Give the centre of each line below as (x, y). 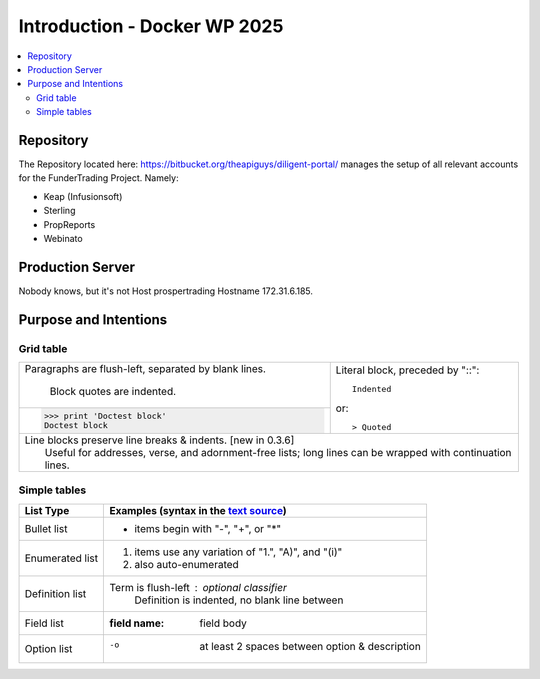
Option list (48, 648)
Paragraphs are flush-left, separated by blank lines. (145, 369)
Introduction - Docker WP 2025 (151, 26)
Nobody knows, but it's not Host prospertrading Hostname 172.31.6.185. (166, 291)
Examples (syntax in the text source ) (198, 510)
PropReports (69, 224)
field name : (137, 623)
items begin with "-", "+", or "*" (208, 528)
